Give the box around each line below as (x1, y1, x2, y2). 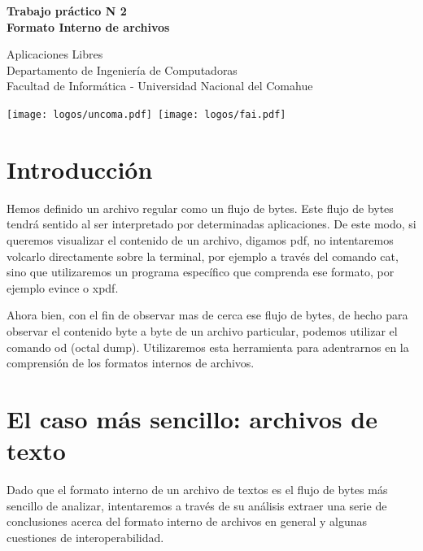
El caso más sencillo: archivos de (7, 401, 377, 435)
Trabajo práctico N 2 (7, 2, 127, 19)
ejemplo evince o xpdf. (7, 279, 119, 296)
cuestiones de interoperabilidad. (7, 528, 164, 545)
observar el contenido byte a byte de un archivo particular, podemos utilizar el (7, 322, 398, 339)
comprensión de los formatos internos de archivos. (7, 354, 255, 371)
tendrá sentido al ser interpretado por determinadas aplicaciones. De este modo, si (7, 215, 416, 232)
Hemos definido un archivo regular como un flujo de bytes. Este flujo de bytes (7, 199, 394, 216)
